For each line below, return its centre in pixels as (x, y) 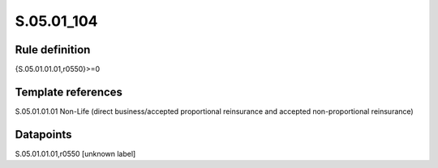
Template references (69, 92)
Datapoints (43, 134)
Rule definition (53, 50)
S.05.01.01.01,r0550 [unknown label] (75, 153)
